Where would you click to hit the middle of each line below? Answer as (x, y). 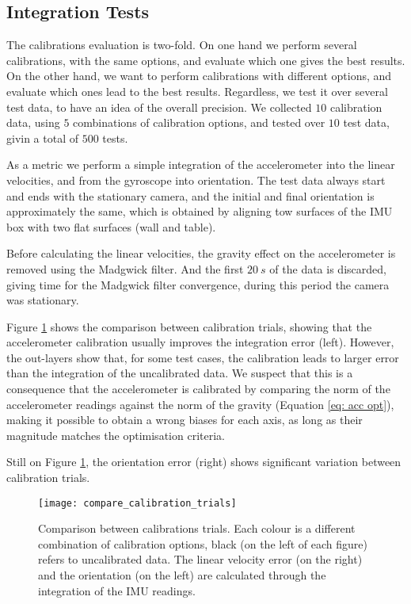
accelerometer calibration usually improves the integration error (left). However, (200, 342)
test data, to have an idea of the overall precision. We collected (159, 107)
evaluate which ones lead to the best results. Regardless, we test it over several (197, 91)
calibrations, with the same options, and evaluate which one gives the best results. (206, 60)
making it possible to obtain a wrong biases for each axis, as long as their (185, 420)
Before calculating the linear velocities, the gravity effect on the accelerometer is (201, 253)
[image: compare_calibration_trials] (137, 503)
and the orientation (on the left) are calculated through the (182, 575)
